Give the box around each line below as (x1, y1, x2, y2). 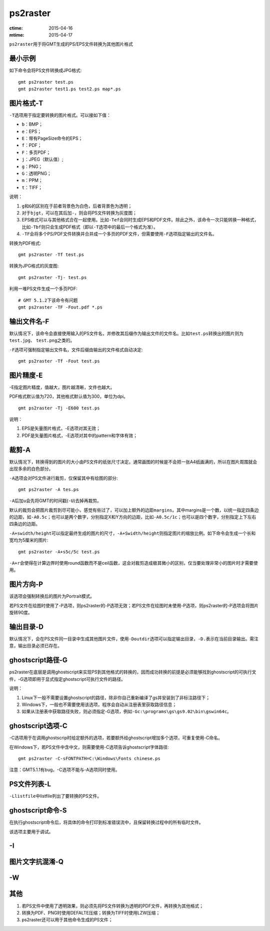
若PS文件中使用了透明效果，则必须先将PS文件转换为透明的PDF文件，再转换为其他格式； (21, 902, 204, 909)
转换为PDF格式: (9, 240, 41, 246)
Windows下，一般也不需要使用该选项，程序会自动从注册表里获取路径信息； (21, 702, 177, 708)
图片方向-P (9, 580, 43, 589)
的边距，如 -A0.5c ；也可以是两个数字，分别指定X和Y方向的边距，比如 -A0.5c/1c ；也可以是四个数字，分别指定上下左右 (9, 514, 256, 520)
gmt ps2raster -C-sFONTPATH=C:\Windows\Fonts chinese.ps (18, 756, 161, 761)
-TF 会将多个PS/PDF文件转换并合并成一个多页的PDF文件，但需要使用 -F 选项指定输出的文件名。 (21, 231, 217, 237)
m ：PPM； (21, 177, 43, 183)
